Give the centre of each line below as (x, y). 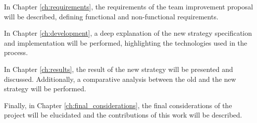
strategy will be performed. (45, 89)
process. (16, 52)
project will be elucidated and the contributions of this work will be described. (123, 115)
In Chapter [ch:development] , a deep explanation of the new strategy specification (128, 33)
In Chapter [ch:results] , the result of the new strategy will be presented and (119, 69)
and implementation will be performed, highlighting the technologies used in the (126, 42)
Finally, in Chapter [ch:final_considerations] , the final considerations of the (118, 105)
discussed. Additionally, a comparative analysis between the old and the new (120, 79)
